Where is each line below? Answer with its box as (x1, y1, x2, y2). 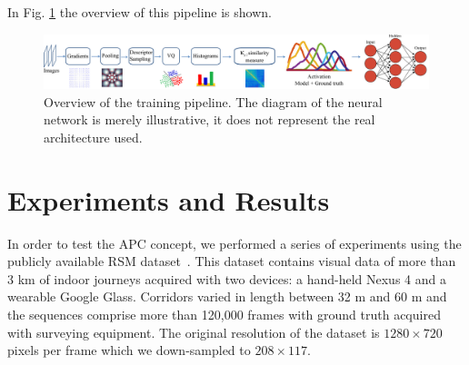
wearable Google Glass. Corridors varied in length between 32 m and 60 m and (7, 287, 447, 306)
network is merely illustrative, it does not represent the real (44, 110, 375, 129)
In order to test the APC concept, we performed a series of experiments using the (7, 233, 462, 252)
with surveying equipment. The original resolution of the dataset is (7, 322, 380, 341)
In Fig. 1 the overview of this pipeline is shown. (7, 3, 272, 21)
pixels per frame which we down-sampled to (7, 340, 251, 360)
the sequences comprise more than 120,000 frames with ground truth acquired (7, 304, 441, 323)
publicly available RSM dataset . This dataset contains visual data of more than (7, 252, 456, 271)
